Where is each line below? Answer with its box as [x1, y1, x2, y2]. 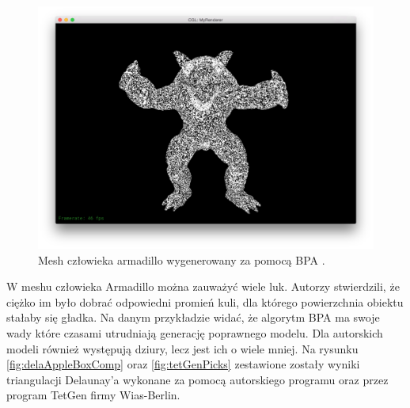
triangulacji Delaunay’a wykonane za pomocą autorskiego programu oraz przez [6, 371, 389, 387]
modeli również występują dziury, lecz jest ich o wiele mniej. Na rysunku [6, 340, 359, 357]
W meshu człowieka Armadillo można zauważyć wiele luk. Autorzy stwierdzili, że [6, 278, 400, 295]
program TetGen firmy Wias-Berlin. [6, 387, 180, 403]
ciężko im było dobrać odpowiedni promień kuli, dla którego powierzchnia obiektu [6, 293, 404, 310]
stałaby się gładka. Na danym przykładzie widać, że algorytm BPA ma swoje [6, 309, 380, 326]
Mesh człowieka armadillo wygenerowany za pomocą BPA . [38, 251, 325, 268]
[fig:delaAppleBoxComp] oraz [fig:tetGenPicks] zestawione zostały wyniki [6, 356, 360, 372]
